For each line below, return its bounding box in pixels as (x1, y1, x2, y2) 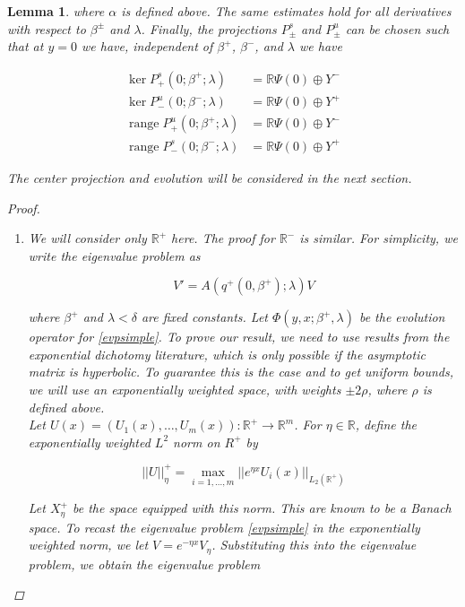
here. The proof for (171, 229, 275, 247)
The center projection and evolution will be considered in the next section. (7, 168, 412, 186)
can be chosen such (345, 19, 450, 38)
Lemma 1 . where (7, 2, 105, 20)
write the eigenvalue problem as (28, 246, 201, 264)
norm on (173, 432, 220, 451)
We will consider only (28, 229, 147, 247)
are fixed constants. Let (141, 308, 268, 326)
